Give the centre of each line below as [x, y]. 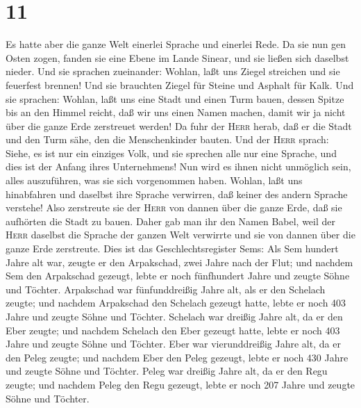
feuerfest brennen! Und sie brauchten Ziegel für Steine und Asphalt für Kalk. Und [180, 84]
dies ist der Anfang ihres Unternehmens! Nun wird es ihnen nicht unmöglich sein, [178, 166]
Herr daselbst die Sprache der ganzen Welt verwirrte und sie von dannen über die [180, 235]
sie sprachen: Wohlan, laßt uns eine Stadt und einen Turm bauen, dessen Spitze [175, 98]
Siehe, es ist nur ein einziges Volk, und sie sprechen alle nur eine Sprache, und [171, 153]
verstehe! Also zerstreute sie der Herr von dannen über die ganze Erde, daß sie [174, 207]
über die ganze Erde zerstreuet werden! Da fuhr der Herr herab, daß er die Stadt [179, 125]
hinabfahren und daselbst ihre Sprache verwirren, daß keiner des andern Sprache [177, 194]
